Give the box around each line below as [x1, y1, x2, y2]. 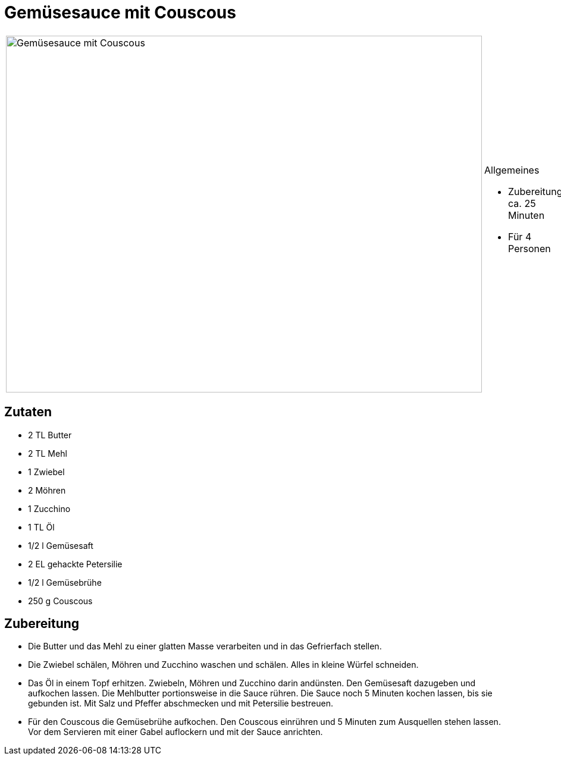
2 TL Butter [28, 429, 72, 440]
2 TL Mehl [28, 448, 67, 458]
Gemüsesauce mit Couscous [4, 2, 236, 23]
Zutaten [4, 404, 52, 420]
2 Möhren [28, 485, 66, 495]
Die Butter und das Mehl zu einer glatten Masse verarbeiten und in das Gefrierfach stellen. [28, 641, 382, 652]
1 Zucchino [28, 503, 71, 514]
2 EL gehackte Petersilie [28, 558, 123, 569]
